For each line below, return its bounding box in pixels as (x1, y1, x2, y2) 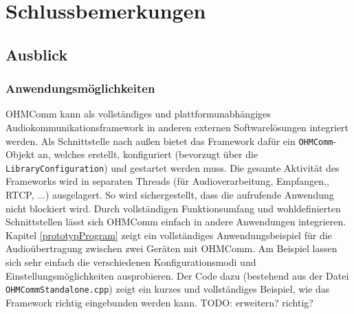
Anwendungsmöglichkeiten (5, 80, 155, 97)
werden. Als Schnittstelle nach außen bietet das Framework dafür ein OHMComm (5, 133, 333, 148)
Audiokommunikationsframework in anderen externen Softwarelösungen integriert (5, 120, 349, 134)
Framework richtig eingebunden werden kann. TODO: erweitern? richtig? (5, 295, 313, 309)
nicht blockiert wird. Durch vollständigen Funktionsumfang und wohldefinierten (5, 201, 341, 215)
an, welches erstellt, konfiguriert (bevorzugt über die (38, 147, 258, 161)
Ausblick (5, 43, 68, 65)
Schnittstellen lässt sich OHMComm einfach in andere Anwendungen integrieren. (5, 214, 346, 229)
